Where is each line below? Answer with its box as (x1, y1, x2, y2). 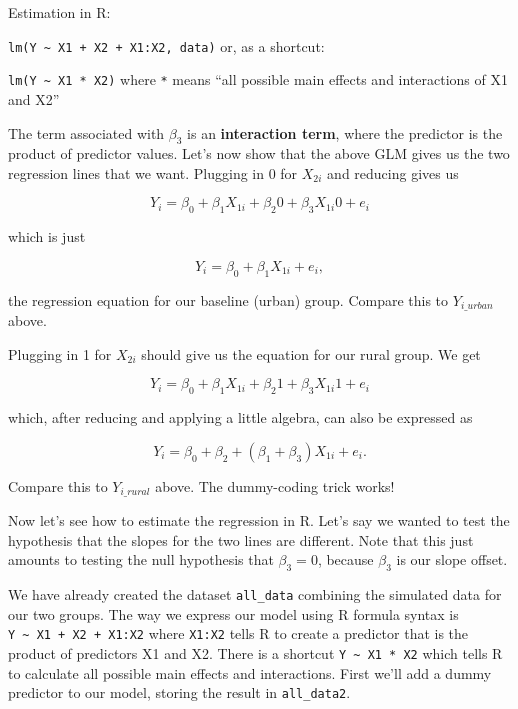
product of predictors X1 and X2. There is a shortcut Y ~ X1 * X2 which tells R (8, 643, 503, 664)
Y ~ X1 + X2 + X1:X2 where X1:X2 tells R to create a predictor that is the (8, 623, 469, 644)
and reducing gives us (327, 162, 459, 183)
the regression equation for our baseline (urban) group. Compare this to (8, 289, 449, 310)
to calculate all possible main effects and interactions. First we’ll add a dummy (8, 662, 492, 683)
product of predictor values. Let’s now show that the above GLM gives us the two (8, 143, 510, 164)
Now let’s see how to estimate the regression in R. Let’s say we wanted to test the (8, 510, 510, 531)
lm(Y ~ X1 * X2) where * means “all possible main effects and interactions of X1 (8, 69, 508, 90)
